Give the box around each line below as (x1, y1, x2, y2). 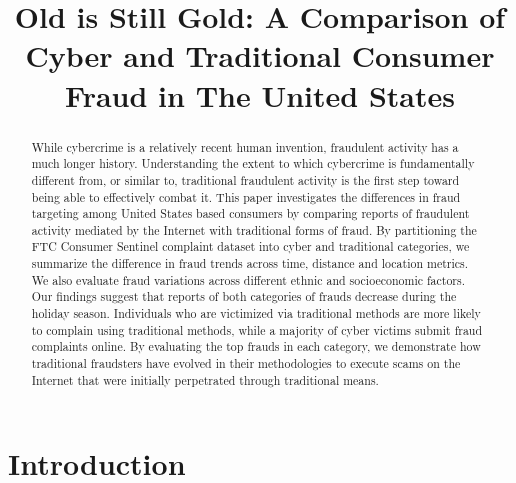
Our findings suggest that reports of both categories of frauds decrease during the (31, 288, 457, 305)
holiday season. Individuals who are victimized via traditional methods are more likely (31, 305, 481, 322)
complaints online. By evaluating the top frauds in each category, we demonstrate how (31, 338, 481, 355)
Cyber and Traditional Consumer (25, 35, 495, 76)
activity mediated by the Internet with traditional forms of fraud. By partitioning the (31, 221, 477, 238)
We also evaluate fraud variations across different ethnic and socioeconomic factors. (31, 271, 466, 288)
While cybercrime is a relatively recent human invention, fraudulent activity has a (31, 138, 459, 155)
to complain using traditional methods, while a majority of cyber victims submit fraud (31, 321, 483, 338)
